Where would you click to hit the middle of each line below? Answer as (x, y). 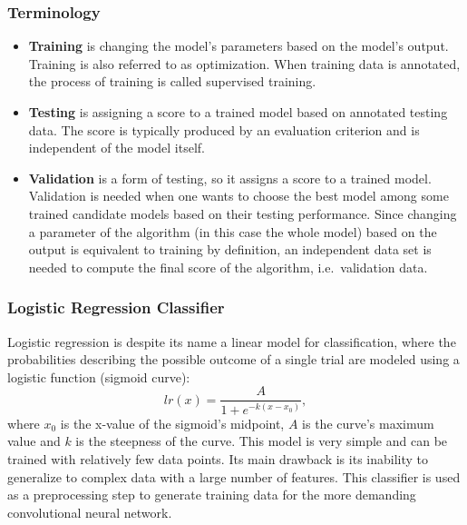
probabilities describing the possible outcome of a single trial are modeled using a (233, 359)
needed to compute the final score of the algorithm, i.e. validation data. (228, 267)
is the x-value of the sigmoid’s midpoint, (172, 423)
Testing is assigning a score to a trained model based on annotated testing (238, 112)
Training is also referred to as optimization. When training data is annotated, (244, 63)
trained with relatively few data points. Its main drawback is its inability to (218, 458)
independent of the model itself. (117, 148)
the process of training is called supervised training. (172, 81)
